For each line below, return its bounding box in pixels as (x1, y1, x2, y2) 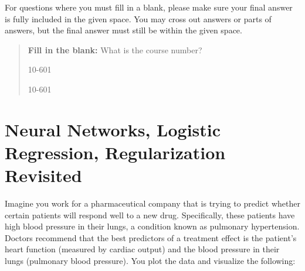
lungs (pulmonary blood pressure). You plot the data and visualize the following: (5, 255, 296, 267)
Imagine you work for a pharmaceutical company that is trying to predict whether (5, 197, 300, 210)
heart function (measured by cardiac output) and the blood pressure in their (5, 243, 280, 255)
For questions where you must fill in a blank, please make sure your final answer (5, 1, 293, 13)
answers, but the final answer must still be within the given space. (5, 24, 242, 36)
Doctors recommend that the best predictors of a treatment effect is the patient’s (5, 231, 297, 243)
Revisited (5, 163, 82, 187)
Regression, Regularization (5, 140, 226, 164)
